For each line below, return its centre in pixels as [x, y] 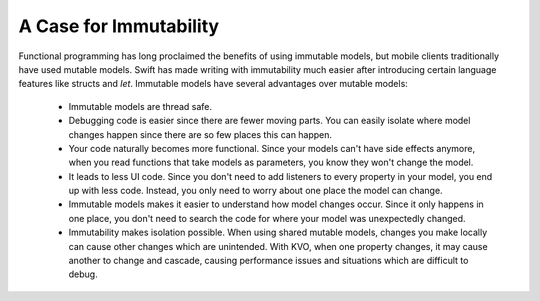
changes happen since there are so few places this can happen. [200, 134]
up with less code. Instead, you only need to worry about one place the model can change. [256, 191]
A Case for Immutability [119, 26]
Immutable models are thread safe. [140, 106]
